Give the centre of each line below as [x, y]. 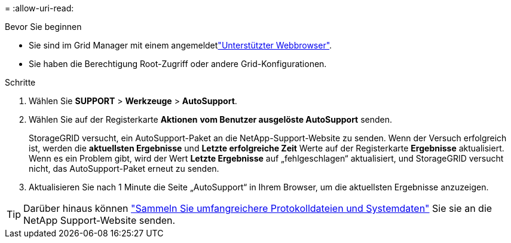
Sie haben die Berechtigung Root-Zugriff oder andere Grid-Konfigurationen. [178, 64]
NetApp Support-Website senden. [100, 220]
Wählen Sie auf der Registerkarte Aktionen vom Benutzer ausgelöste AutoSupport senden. [211, 119]
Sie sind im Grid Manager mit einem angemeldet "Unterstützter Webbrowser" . [180, 45]
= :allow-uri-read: [39, 8]
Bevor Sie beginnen [43, 27]
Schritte [20, 82]
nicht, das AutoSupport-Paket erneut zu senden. [124, 168]
